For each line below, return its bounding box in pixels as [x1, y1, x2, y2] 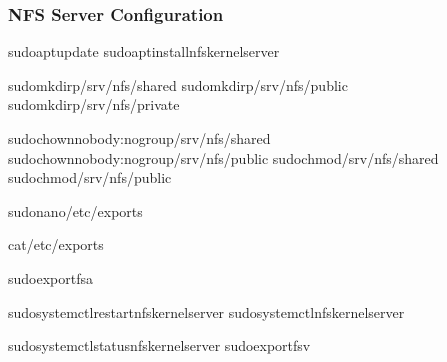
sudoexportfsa [8, 267, 93, 288]
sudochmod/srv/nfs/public [8, 167, 172, 188]
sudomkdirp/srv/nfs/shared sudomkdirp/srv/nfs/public [8, 74, 348, 95]
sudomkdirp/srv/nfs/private [8, 94, 180, 115]
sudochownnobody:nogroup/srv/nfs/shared [8, 128, 271, 148]
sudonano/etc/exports [8, 200, 143, 221]
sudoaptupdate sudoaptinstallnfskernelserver [8, 41, 280, 62]
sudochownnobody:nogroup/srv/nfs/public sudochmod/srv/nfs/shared [8, 147, 439, 168]
